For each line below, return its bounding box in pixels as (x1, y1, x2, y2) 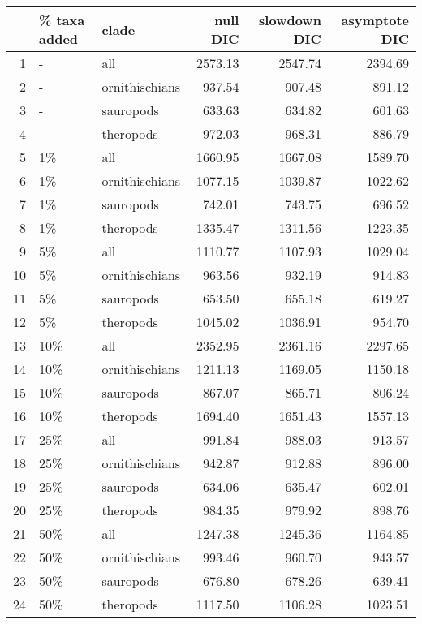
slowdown (259, 11, 321, 29)
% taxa (39, 11, 85, 29)
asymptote (341, 11, 409, 29)
